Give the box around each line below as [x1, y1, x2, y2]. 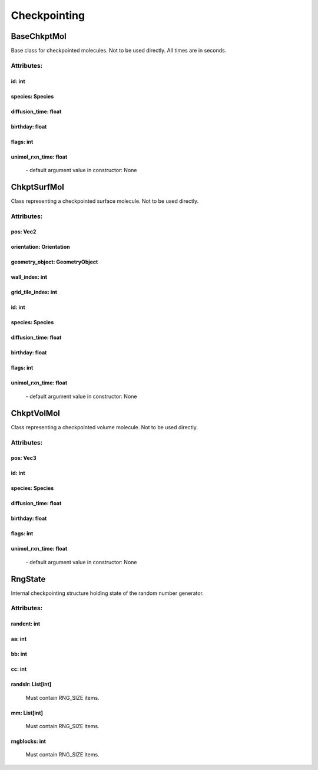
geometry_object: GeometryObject [11, 258, 98, 265]
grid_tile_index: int [11, 289, 58, 296]
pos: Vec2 [11, 228, 37, 235]
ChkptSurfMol [11, 182, 64, 192]
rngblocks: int [11, 738, 47, 745]
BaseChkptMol [11, 31, 67, 41]
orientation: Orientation [11, 243, 70, 251]
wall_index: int [11, 274, 47, 281]
